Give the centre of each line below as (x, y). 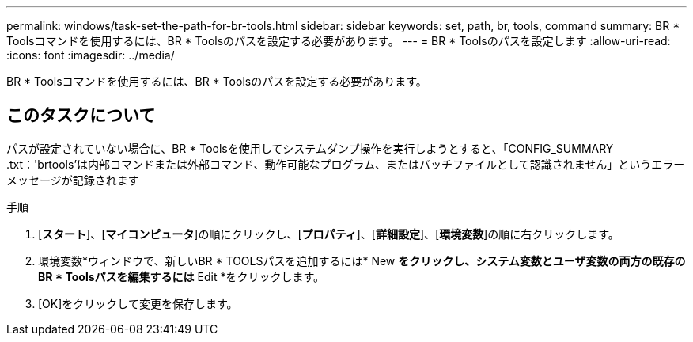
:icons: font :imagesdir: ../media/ (91, 55)
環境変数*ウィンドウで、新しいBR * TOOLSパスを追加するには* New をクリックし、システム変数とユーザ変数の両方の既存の (362, 260)
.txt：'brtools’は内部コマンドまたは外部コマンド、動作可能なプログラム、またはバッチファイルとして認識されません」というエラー (346, 164)
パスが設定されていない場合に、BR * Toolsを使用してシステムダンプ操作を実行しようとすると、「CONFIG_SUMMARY (310, 148)
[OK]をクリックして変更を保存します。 (138, 303)
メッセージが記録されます (73, 180)
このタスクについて (81, 116)
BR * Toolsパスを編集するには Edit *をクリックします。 (182, 276)
